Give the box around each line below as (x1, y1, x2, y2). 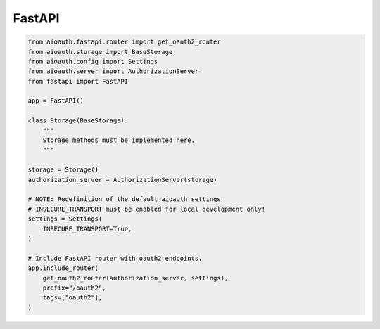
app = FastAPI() (27, 97, 84, 105)
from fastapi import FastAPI (27, 77, 129, 85)
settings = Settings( (27, 215, 103, 223)
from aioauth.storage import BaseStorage (27, 48, 173, 56)
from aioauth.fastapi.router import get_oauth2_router (27, 38, 221, 46)
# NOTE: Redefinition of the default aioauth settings (27, 195, 221, 203)
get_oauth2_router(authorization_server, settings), (42, 274, 229, 282)
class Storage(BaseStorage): (27, 117, 129, 124)
